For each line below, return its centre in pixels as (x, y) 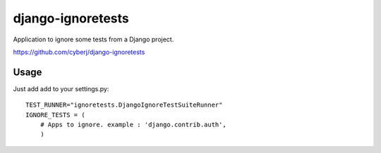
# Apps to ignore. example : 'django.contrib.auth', (133, 125)
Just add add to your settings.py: (61, 88)
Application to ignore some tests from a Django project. (93, 39)
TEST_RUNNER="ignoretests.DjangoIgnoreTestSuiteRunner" (124, 105)
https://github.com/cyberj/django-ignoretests (79, 52)
